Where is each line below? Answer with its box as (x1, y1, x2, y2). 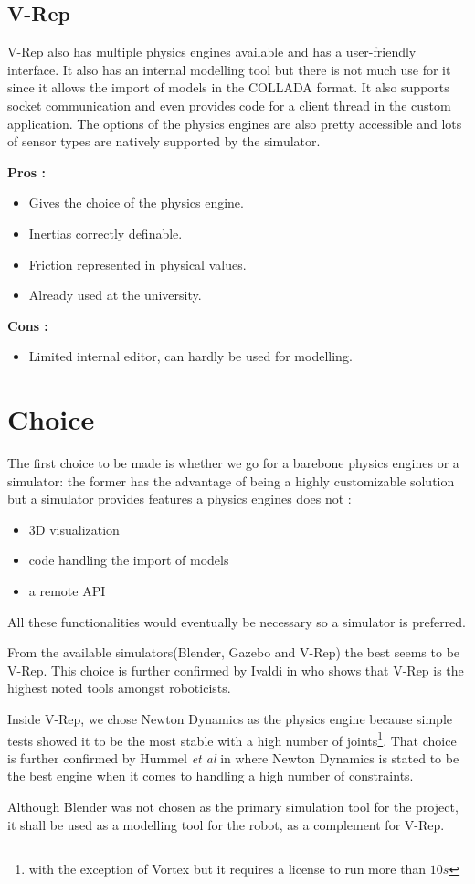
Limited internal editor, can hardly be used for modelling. (28, 346, 353, 366)
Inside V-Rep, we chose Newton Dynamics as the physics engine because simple (7, 708, 453, 728)
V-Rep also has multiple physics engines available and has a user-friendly (7, 42, 417, 61)
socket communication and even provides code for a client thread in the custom (7, 95, 451, 114)
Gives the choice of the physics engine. (28, 193, 244, 212)
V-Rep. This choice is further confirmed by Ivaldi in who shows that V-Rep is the (7, 660, 464, 679)
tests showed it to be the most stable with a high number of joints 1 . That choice (7, 728, 457, 750)
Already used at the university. (28, 285, 202, 304)
